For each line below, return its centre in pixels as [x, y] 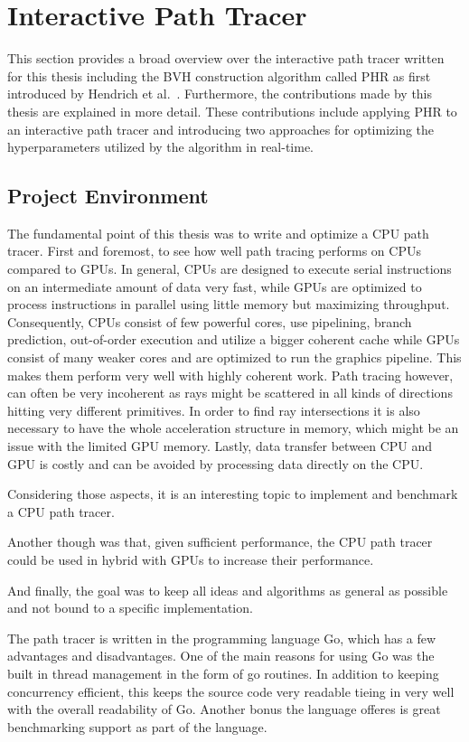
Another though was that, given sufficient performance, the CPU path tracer [220, 542]
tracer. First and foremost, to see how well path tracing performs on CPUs [214, 251]
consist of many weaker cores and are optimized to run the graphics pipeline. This [234, 357]
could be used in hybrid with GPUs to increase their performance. [191, 559]
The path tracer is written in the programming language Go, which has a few [222, 638]
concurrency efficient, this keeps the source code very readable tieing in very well [231, 691]
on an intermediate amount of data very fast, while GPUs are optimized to [215, 286]
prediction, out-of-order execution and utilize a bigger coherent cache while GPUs [234, 339]
